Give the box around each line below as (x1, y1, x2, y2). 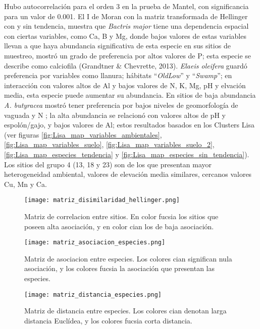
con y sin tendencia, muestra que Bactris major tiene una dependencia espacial (4, 21, 249, 31)
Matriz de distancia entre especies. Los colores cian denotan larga (24, 305, 227, 316)
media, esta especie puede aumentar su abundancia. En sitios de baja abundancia (4, 90, 256, 100)
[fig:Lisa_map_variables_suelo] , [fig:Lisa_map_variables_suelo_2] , (4, 139, 215, 150)
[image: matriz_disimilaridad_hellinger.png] (24, 196, 180, 204)
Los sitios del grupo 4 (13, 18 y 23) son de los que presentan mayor (4, 159, 212, 169)
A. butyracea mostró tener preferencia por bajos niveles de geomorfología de (4, 99, 238, 110)
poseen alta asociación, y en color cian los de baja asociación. (24, 221, 214, 231)
